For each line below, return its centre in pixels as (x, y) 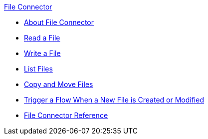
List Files (38, 69)
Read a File (42, 38)
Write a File (42, 53)
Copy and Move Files (59, 84)
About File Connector (59, 22)
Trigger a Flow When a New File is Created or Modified (114, 100)
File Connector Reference (66, 115)
